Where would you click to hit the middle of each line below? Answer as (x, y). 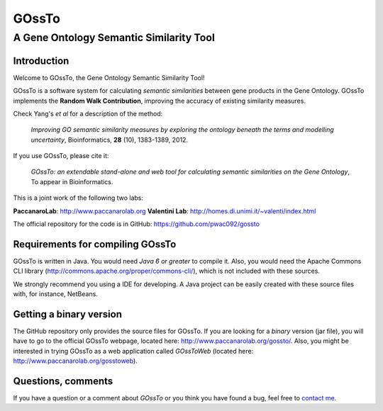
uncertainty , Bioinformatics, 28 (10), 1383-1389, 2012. (109, 140)
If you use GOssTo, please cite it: (61, 156)
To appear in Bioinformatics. (72, 181)
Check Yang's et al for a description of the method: (88, 113)
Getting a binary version (67, 314)
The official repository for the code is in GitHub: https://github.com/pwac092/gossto (137, 224)
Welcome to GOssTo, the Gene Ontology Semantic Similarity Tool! (109, 77)
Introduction (41, 61)
